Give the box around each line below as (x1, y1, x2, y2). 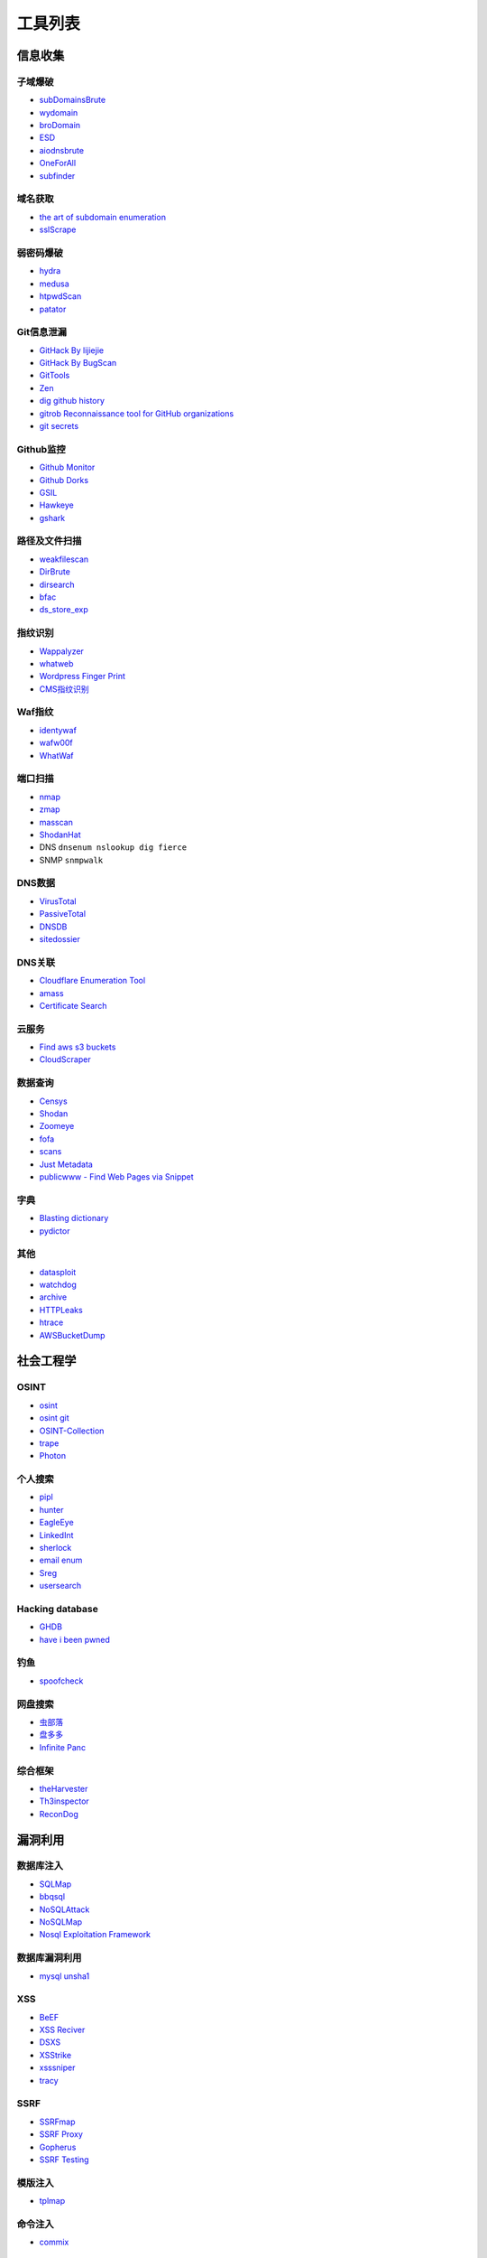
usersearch (39, 1581, 81, 1591)
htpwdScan (39, 291, 82, 302)
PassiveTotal (39, 909, 86, 919)
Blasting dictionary (39, 1213, 109, 1224)
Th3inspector (39, 1796, 89, 1806)
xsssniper (39, 2062, 76, 2073)
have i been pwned (39, 1634, 110, 1645)
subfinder (39, 170, 76, 181)
